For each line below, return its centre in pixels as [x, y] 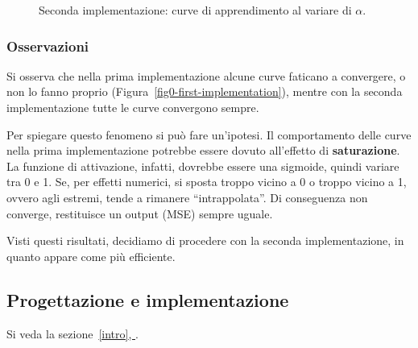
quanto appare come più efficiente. [91, 256]
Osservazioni [48, 46]
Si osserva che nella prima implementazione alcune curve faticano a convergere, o [206, 75]
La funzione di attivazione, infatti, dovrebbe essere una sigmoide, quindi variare [203, 166]
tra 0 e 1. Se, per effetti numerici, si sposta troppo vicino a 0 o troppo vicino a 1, [207, 182]
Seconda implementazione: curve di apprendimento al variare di [195, 10]
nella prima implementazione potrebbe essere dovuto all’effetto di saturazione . [203, 150]
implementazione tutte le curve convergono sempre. [133, 107]
